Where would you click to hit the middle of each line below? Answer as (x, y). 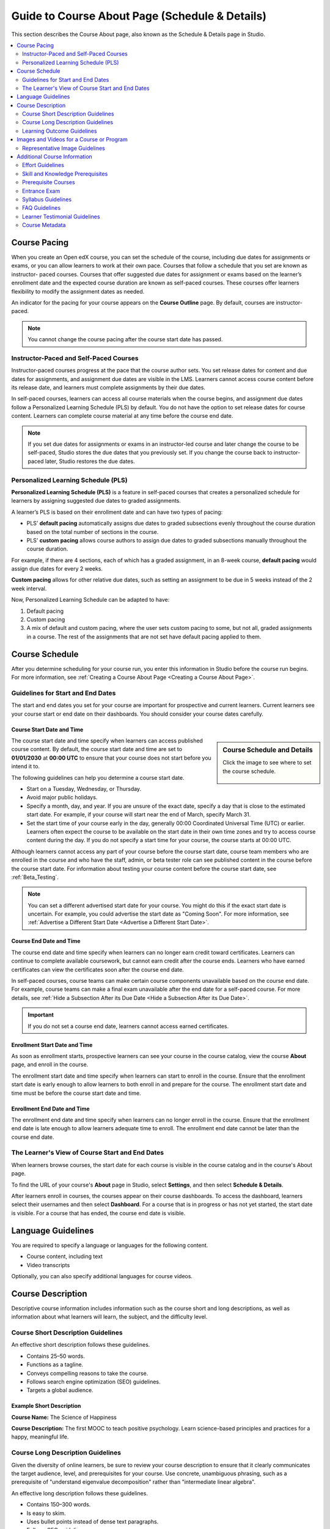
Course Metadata (44, 225)
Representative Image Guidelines (64, 148)
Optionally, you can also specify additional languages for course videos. (102, 1276)
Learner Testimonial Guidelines (61, 217)
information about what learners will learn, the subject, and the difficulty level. (109, 1317)
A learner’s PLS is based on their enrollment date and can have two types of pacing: (117, 512)
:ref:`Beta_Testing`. (35, 877)
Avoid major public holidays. (62, 798)
